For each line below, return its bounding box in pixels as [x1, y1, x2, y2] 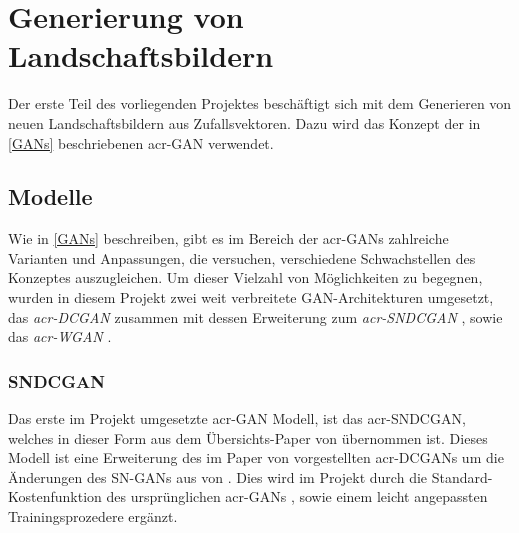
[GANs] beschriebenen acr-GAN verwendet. [8, 132, 274, 153]
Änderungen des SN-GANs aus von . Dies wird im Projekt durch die [8, 466, 428, 487]
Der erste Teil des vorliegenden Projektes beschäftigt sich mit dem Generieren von [8, 93, 512, 114]
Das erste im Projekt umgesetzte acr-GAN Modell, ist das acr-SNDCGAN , [8, 408, 466, 429]
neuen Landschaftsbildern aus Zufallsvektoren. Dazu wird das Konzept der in [8, 112, 481, 133]
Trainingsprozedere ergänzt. [8, 506, 178, 527]
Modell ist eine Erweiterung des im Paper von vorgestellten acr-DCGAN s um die [8, 447, 504, 468]
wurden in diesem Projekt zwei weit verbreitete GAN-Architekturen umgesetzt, [8, 287, 494, 308]
